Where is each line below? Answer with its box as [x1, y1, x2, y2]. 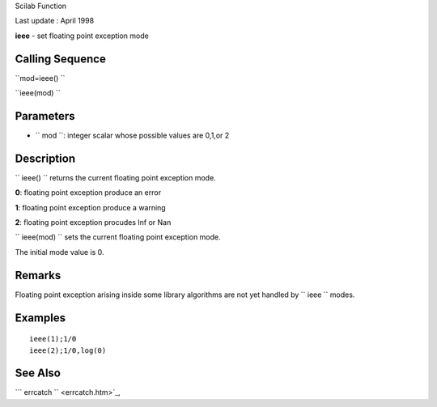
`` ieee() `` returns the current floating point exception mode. [15, 172, 216, 182]
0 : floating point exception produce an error [15, 188, 162, 197]
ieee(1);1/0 [29, 334, 77, 344]
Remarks [15, 268, 62, 282]
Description [15, 151, 76, 165]
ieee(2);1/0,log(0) [29, 346, 107, 355]
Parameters [15, 109, 75, 123]
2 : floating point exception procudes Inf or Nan [15, 218, 172, 227]
